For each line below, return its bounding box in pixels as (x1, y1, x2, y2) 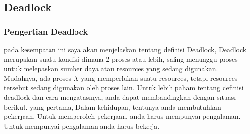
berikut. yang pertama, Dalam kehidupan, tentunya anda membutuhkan (4, 101, 221, 112)
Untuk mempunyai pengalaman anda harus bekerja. (4, 120, 160, 131)
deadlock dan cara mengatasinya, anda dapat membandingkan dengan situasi (4, 92, 236, 102)
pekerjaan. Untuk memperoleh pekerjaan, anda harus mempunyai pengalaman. (4, 111, 241, 121)
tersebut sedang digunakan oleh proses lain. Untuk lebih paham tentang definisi (4, 82, 244, 93)
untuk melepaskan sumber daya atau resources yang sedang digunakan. (4, 63, 218, 74)
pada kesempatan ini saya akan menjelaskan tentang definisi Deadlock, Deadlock (4, 44, 247, 54)
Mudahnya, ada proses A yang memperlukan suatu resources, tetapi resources (4, 73, 238, 83)
